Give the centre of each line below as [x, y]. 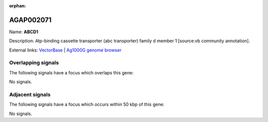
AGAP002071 [30, 20]
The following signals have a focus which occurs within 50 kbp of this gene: [87, 105]
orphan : [18, 6]
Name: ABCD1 [24, 32]
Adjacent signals [30, 94]
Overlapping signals [34, 63]
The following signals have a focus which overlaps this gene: [71, 72]
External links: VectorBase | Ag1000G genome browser [65, 50]
